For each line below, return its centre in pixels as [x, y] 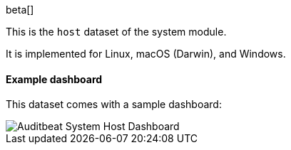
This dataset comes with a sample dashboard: [114, 105]
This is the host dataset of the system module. [116, 32]
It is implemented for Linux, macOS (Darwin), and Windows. [146, 54]
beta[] [20, 10]
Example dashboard [54, 79]
